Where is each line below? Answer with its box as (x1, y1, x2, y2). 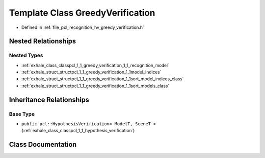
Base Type (9, 111, 35, 117)
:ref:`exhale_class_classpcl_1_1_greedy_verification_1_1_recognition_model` (21, 62, 169, 68)
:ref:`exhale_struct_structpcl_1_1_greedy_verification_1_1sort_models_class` (21, 83, 169, 89)
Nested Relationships (9, 37, 76, 45)
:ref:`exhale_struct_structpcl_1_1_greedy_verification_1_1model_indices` (21, 69, 161, 75)
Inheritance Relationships (9, 95, 89, 104)
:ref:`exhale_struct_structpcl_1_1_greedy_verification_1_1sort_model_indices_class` (21, 76, 184, 82)
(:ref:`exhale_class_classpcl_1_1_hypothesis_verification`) (21, 128, 135, 134)
